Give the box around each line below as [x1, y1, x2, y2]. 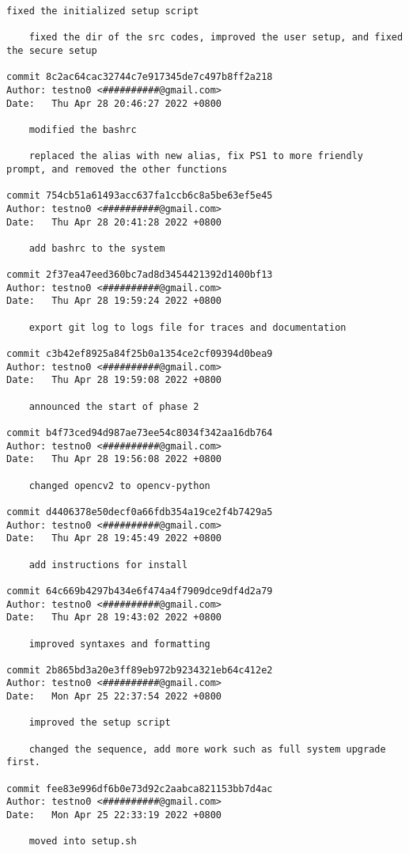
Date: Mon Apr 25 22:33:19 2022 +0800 [6, 809, 222, 821]
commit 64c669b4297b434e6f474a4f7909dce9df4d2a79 [6, 585, 273, 597]
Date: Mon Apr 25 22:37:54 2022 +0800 [6, 691, 222, 703]
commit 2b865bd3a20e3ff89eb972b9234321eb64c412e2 [6, 664, 273, 676]
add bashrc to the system [28, 242, 165, 254]
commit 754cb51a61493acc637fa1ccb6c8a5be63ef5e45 [6, 190, 273, 202]
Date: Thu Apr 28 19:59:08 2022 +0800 [6, 374, 222, 386]
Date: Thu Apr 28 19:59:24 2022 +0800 [6, 295, 222, 307]
